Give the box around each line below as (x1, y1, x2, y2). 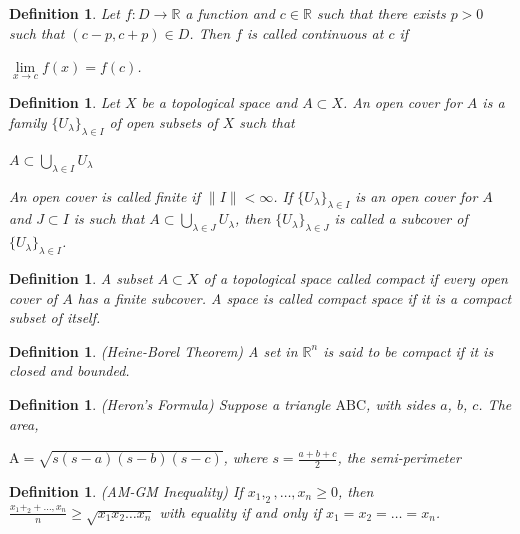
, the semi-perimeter (337, 447, 461, 468)
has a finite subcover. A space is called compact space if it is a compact (77, 287, 512, 308)
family (9, 112, 47, 132)
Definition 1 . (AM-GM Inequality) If (9, 480, 243, 501)
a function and (185, 3, 275, 23)
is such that (73, 208, 145, 229)
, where (223, 447, 268, 468)
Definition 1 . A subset (9, 267, 153, 288)
